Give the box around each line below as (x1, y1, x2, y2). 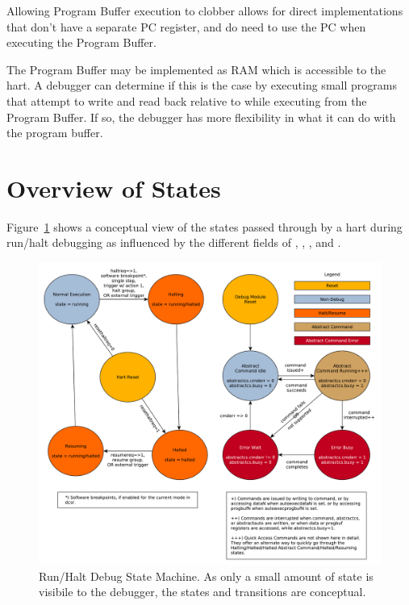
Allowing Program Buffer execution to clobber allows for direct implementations (6, 2, 403, 19)
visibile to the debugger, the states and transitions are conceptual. (39, 583, 366, 600)
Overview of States (6, 171, 221, 204)
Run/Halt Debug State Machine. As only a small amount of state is (39, 567, 374, 584)
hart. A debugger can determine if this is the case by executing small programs (6, 77, 397, 94)
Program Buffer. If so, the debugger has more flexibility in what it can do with (6, 108, 396, 125)
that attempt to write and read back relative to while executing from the (6, 92, 367, 109)
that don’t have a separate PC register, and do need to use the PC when (6, 18, 366, 35)
